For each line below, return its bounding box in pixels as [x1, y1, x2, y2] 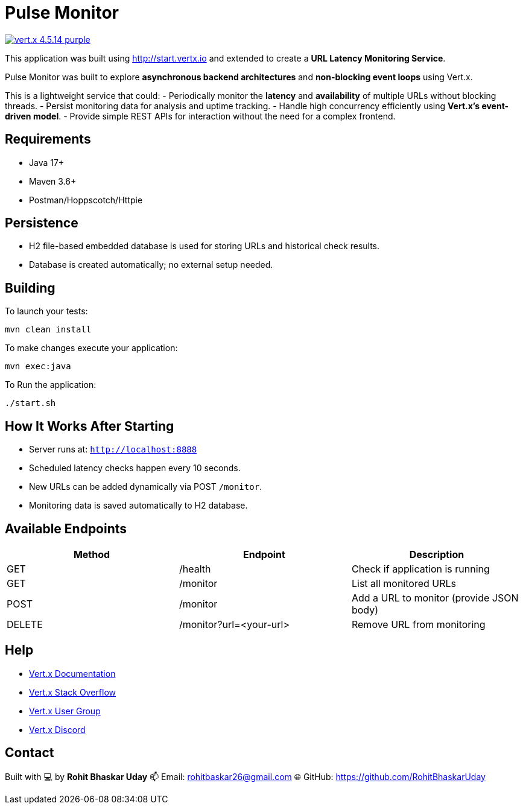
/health [179, 562, 211, 575]
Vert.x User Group [29, 705, 101, 716]
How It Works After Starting [5, 418, 174, 434]
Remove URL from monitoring [351, 618, 486, 630]
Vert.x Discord [29, 724, 86, 735]
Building [5, 280, 55, 296]
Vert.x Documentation [29, 668, 116, 679]
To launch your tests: [5, 306, 88, 317]
